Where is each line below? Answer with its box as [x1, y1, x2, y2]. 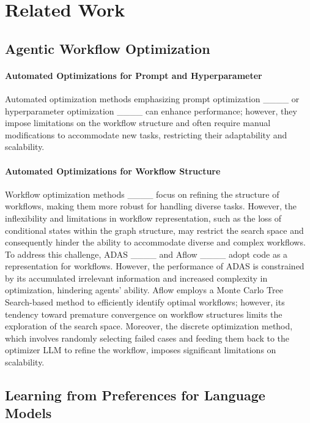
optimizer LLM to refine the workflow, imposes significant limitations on [5, 343, 276, 356]
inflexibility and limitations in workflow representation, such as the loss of [5, 211, 282, 224]
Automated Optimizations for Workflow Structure [5, 164, 221, 177]
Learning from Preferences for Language [5, 386, 265, 405]
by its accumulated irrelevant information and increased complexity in [5, 271, 268, 284]
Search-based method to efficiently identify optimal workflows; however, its [5, 296, 285, 309]
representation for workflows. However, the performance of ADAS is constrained [5, 260, 304, 272]
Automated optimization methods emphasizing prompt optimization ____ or [5, 92, 300, 105]
